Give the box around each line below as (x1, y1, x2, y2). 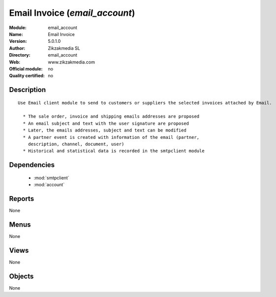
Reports (9, 195, 34, 203)
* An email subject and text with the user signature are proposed (23, 121, 189, 126)
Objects (9, 272, 34, 280)
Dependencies (9, 161, 55, 169)
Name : (9, 31, 23, 37)
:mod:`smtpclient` (33, 175, 69, 181)
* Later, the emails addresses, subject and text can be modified (23, 128, 186, 133)
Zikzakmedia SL (48, 45, 81, 51)
